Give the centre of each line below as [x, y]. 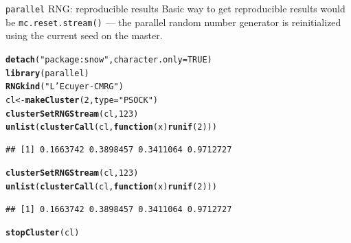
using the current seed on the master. [84, 35]
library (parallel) [47, 73]
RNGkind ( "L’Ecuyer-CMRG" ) [65, 87]
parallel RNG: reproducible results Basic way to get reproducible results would [175, 8]
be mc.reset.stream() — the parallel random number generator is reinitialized [173, 22]
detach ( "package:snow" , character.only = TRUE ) [109, 59]
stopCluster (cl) [43, 233]
